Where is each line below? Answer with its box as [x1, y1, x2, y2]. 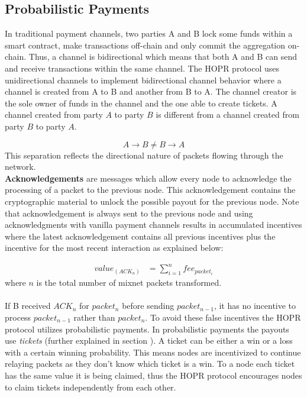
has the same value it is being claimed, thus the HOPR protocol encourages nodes [5, 369, 302, 381]
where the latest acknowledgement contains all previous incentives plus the [5, 230, 276, 242]
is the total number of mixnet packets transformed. [36, 276, 222, 289]
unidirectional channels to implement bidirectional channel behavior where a [5, 73, 282, 86]
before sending [122, 299, 174, 312]
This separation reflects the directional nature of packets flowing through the [5, 149, 283, 161]
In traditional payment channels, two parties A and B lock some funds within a [5, 27, 293, 40]
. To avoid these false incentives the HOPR [145, 311, 301, 323]
